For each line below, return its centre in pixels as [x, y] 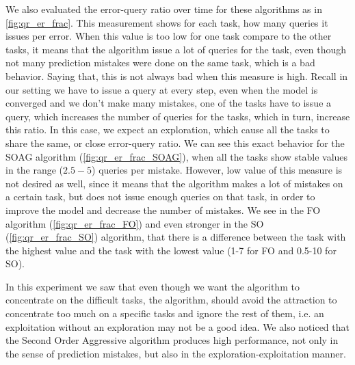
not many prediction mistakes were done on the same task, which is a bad [160, 63]
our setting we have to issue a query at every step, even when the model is [162, 89]
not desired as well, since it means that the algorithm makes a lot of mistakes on [174, 183]
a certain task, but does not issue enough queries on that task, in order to [160, 197]
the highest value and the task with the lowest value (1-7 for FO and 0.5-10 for [171, 250]
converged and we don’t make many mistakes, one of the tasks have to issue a [169, 103]
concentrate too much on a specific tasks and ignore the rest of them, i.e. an [165, 313]
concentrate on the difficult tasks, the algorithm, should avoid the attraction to [171, 300]
